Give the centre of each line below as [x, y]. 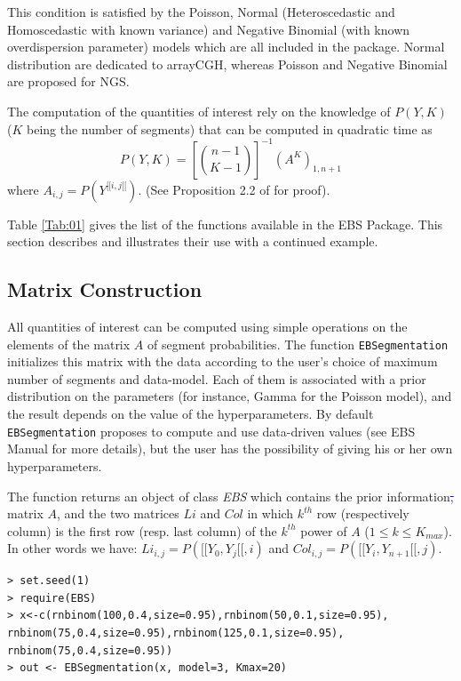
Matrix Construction [105, 289]
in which [270, 513]
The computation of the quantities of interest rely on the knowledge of [199, 111]
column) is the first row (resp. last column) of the [142, 530]
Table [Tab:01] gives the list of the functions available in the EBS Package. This [225, 224]
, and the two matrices [118, 513]
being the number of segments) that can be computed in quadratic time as [230, 128]
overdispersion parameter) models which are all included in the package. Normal [226, 47]
